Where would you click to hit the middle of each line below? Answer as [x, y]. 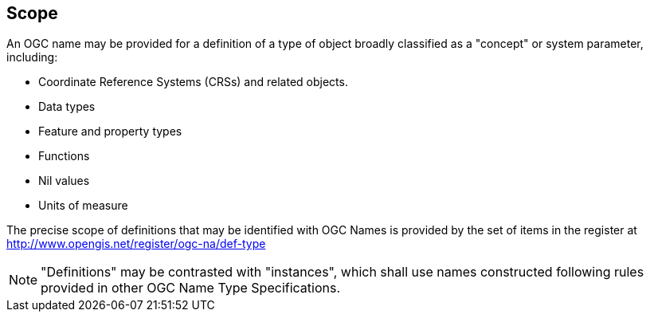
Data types [67, 107]
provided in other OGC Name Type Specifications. [191, 288]
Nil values [64, 181]
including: [32, 57]
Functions [64, 156]
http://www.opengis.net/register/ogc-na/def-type [136, 244]
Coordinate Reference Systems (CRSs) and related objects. [193, 82]
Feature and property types [110, 132]
